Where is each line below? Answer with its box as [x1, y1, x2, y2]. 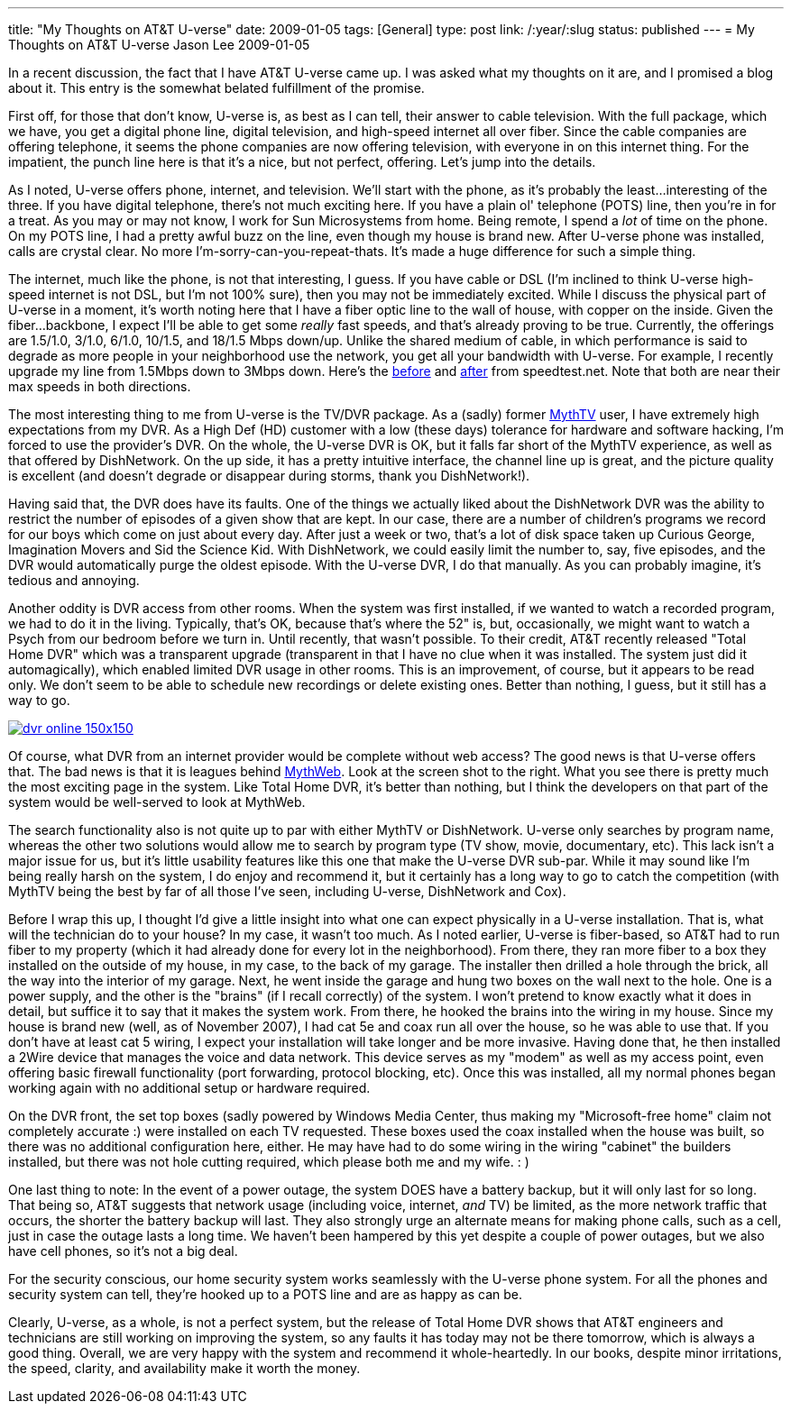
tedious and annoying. [8, 573, 140, 588]
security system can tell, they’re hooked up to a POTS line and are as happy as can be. [8, 1287, 523, 1302]
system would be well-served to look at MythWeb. [8, 794, 306, 810]
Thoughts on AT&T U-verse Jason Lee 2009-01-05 [8, 37, 310, 52]
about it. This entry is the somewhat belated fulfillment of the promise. [8, 80, 425, 96]
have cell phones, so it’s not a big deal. [8, 1243, 238, 1259]
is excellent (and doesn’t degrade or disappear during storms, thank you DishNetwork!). [8, 468, 530, 483]
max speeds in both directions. [8, 379, 191, 394]
